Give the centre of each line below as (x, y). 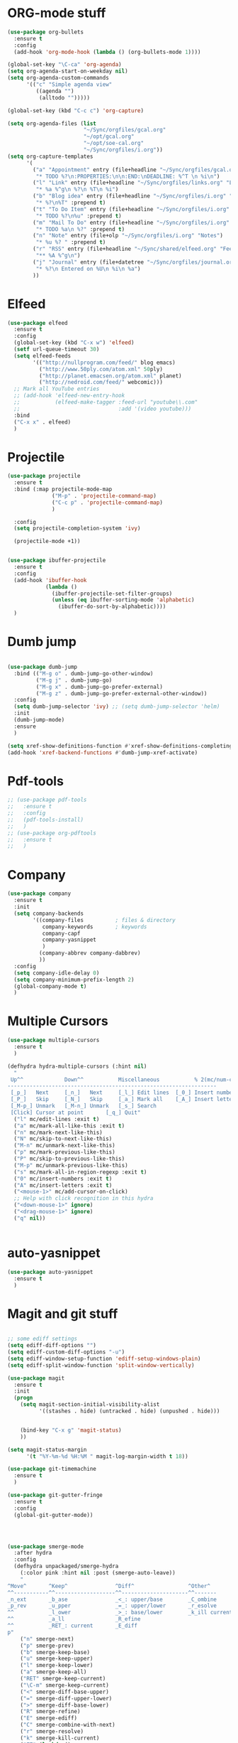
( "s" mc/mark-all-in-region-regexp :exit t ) (80, 1172)
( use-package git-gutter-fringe (55, 1495)
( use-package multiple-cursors (53, 1040)
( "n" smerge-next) (47, 1639)
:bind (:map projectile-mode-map (63, 489)
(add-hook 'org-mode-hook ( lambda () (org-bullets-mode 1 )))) (107, 52)
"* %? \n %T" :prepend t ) (71, 203)
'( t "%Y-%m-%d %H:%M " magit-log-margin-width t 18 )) (107, 1456)
